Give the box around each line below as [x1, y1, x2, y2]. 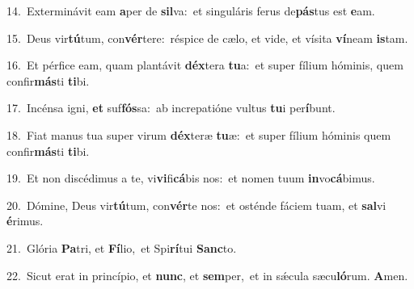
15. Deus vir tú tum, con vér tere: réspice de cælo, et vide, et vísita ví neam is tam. [6, 29, 408, 46]
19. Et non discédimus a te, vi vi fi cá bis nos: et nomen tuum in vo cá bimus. [6, 170, 375, 186]
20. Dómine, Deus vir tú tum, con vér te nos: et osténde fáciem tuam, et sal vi [6, 196, 387, 213]
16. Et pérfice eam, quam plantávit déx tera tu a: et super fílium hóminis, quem [6, 57, 403, 73]
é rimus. [6, 212, 44, 229]
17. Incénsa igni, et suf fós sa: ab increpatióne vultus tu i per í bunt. [6, 99, 336, 116]
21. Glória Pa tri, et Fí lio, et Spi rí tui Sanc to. [6, 239, 237, 256]
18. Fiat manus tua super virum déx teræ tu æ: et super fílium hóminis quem [6, 126, 391, 143]
